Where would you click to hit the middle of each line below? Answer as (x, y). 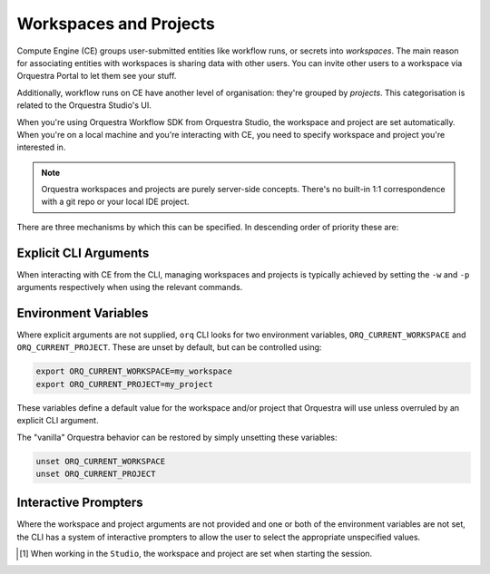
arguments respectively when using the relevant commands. (130, 287)
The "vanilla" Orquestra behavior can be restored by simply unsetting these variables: (177, 437)
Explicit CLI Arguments (83, 253)
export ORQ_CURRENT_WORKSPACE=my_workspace (134, 371)
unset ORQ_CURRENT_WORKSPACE (101, 461)
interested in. (41, 147)
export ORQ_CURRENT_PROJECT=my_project (124, 384)
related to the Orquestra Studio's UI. (84, 105)
